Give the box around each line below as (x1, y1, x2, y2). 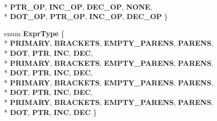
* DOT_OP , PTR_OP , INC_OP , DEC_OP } (4, 11, 168, 22)
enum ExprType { (4, 28, 65, 38)
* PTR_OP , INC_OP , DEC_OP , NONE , (4, 1, 153, 12)
